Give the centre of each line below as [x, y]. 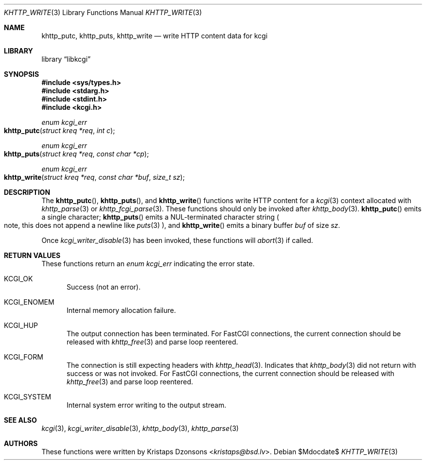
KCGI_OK [18, 279]
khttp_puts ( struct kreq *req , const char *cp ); [77, 154]
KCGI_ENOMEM [29, 302]
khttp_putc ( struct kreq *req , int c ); [60, 130]
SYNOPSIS [22, 74]
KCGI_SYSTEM [28, 397]
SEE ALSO [20, 420]
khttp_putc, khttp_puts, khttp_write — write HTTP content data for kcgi [155, 36]
